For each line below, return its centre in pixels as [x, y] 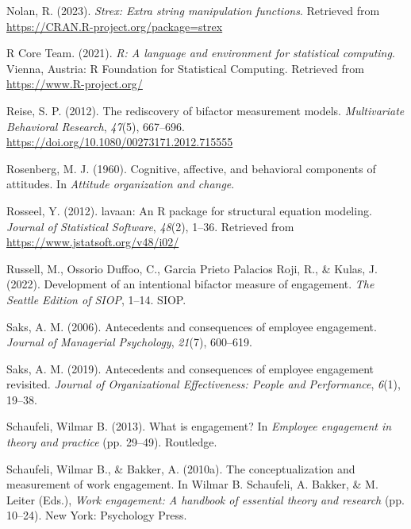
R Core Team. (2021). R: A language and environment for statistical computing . [201, 53]
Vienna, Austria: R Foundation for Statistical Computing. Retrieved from [185, 68]
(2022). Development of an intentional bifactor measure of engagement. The [190, 284]
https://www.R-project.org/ [75, 84]
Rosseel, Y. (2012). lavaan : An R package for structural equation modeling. [189, 210]
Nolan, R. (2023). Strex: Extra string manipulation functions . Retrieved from [193, 10]
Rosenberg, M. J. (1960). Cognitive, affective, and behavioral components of [191, 168]
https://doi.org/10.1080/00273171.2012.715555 [120, 142]
